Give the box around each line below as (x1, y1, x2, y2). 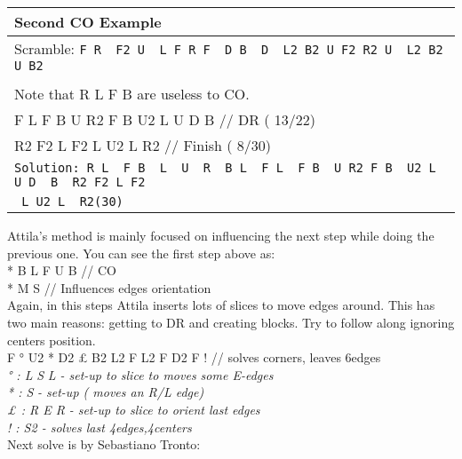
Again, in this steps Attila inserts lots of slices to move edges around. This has (7, 296, 435, 314)
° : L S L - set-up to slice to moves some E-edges (7, 365, 274, 384)
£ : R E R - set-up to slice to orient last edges (7, 400, 260, 418)
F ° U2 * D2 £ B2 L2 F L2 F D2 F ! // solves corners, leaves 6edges (7, 348, 381, 367)
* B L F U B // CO (7, 261, 116, 280)
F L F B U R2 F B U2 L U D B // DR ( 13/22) (14, 109, 316, 130)
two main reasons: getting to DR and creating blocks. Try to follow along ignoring (7, 313, 455, 331)
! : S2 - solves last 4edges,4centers (7, 417, 192, 436)
